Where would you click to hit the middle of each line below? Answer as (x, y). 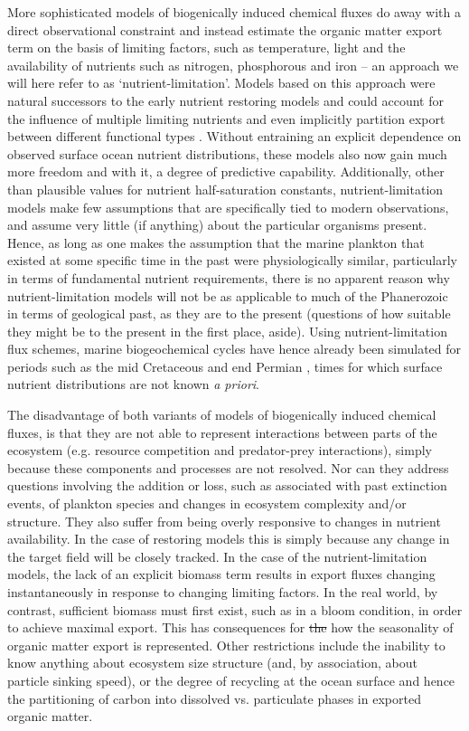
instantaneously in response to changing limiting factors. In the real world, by (223, 592)
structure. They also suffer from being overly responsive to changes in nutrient (224, 521)
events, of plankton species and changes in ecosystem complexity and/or (207, 503)
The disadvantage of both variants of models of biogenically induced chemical (222, 415)
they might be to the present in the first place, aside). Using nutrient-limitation (227, 331)
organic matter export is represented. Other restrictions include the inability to (226, 645)
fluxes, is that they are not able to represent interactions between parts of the (222, 432)
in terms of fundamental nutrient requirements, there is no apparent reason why (229, 277)
